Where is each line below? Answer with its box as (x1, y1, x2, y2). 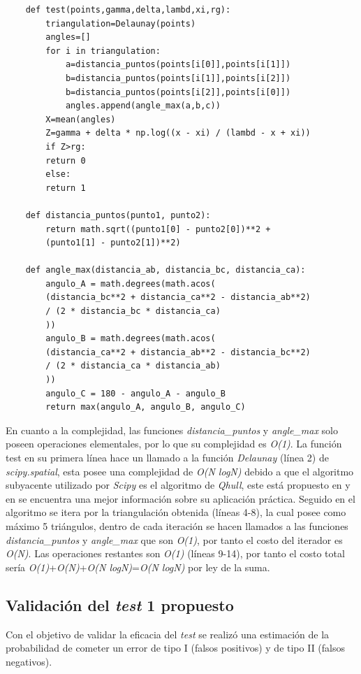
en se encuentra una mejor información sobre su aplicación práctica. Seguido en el (6, 491, 355, 505)
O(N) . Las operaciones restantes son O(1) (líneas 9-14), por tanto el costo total (6, 546, 345, 561)
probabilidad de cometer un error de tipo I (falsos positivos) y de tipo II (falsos (6, 640, 346, 655)
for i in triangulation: (45, 45, 161, 56)
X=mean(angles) (45, 114, 116, 124)
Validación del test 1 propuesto (6, 594, 234, 615)
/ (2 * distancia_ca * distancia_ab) (45, 361, 221, 371)
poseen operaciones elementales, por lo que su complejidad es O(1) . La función (6, 436, 342, 451)
